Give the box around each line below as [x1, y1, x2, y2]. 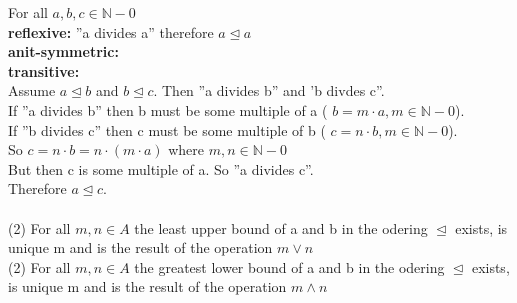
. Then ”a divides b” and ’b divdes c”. [153, 80, 385, 101]
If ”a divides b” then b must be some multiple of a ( [8, 99, 328, 120]
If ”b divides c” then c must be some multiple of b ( [8, 119, 326, 140]
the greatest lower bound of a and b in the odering [134, 256, 445, 277]
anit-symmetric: [8, 41, 119, 62]
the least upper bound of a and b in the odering [134, 217, 428, 238]
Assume [8, 80, 56, 101]
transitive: [8, 60, 80, 81]
